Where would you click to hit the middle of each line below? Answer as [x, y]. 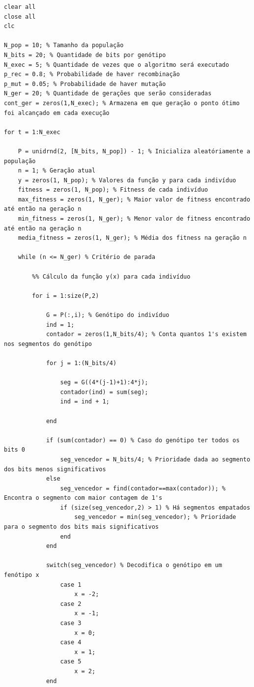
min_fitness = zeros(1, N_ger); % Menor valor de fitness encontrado [134, 219]
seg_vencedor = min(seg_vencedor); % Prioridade [155, 517]
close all [20, 16]
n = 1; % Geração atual [57, 171]
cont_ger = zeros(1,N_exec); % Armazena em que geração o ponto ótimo [122, 103]
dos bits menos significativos [55, 469]
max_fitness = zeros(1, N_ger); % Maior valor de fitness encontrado [134, 199]
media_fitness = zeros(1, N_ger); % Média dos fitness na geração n [132, 238]
